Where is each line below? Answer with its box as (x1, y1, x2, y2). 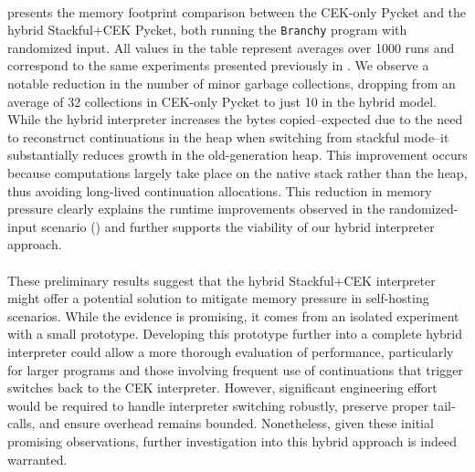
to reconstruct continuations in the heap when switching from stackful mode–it (7, 127, 449, 146)
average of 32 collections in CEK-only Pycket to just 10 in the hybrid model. (7, 91, 438, 110)
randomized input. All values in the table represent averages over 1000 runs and (7, 37, 455, 57)
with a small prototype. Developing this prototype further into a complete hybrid (7, 324, 462, 343)
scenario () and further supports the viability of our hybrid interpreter (41, 216, 435, 236)
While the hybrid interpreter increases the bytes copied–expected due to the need (7, 110, 463, 129)
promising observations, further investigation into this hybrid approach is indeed (7, 431, 457, 450)
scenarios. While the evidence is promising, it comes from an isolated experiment (7, 306, 459, 325)
